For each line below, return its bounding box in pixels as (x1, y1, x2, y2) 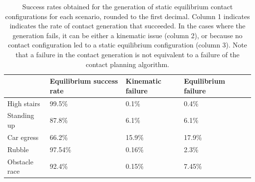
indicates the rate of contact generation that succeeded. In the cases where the (9, 21, 246, 31)
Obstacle (7, 156, 33, 166)
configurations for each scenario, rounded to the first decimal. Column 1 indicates (5, 11, 250, 21)
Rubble (7, 144, 29, 154)
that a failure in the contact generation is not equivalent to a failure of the (15, 49, 240, 59)
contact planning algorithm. (85, 59, 169, 69)
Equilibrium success (50, 76, 118, 86)
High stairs (7, 98, 40, 108)
